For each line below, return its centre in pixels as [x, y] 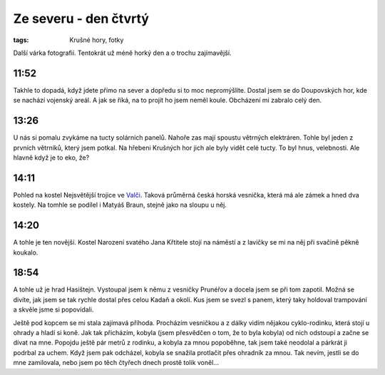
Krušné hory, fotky [97, 40]
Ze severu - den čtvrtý [81, 19]
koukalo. [26, 252]
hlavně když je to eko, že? [51, 158]
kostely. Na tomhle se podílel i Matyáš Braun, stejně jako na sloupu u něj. [120, 205]
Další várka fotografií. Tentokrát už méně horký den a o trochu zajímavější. [122, 53]
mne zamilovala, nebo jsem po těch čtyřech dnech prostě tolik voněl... [116, 363]
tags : [21, 40]
